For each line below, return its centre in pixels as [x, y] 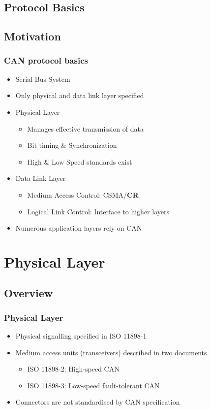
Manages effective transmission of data [85, 128]
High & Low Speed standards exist [80, 161]
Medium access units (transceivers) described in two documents [111, 352]
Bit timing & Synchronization [72, 145]
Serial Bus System [43, 79]
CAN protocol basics [46, 60]
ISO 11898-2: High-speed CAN [73, 369]
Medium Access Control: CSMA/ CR [83, 194]
